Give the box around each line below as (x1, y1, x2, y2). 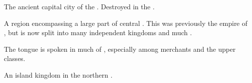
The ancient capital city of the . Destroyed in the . (4, 1, 155, 11)
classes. (4, 53, 25, 63)
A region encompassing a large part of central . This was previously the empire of (4, 18, 248, 28)
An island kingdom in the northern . (4, 69, 113, 80)
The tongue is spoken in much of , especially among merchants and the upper (4, 43, 236, 54)
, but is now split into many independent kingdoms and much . (4, 27, 192, 38)
